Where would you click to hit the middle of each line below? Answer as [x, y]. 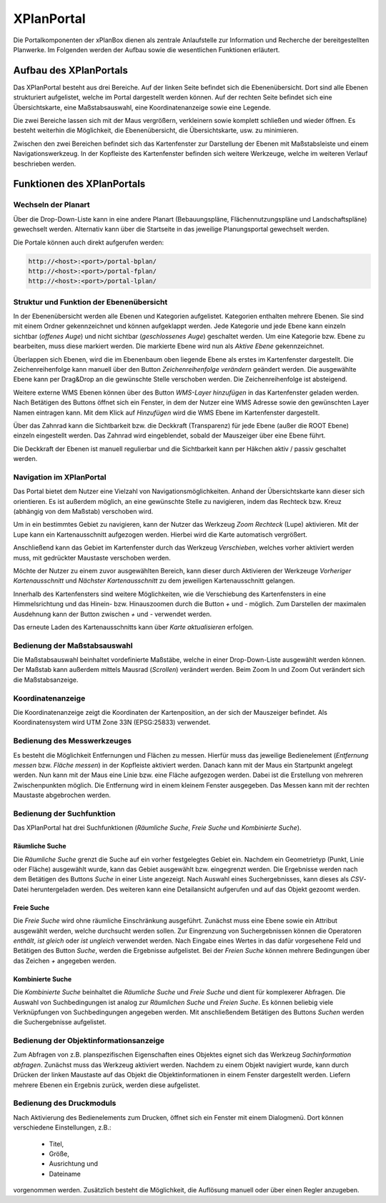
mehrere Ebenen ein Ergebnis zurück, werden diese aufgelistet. [107, 1085]
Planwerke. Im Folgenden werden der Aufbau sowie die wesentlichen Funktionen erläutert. [147, 49]
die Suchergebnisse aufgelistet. [60, 1022]
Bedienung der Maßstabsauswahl [73, 645]
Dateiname [65, 1174]
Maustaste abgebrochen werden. [62, 795]
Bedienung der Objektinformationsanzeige [89, 1041]
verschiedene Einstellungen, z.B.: [62, 1128]
